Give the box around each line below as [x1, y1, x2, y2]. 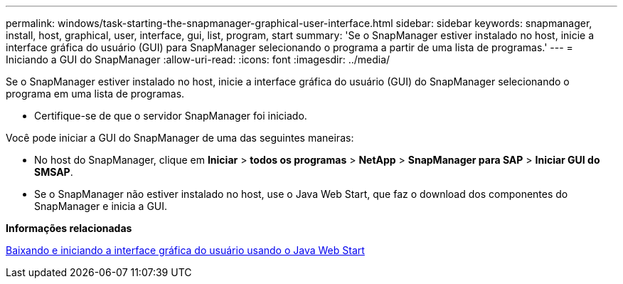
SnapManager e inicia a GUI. [34, 200, 168, 212]
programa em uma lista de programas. [6, 88, 185, 100]
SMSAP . [34, 166, 73, 178]
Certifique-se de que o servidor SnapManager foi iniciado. [34, 110, 307, 122]
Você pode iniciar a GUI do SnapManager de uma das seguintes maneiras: [6, 132, 354, 144]
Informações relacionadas [6, 222, 132, 234]
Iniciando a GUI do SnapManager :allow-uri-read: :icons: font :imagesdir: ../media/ [6, 53, 390, 65]
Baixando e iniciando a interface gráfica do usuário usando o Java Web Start [6, 244, 365, 256]
